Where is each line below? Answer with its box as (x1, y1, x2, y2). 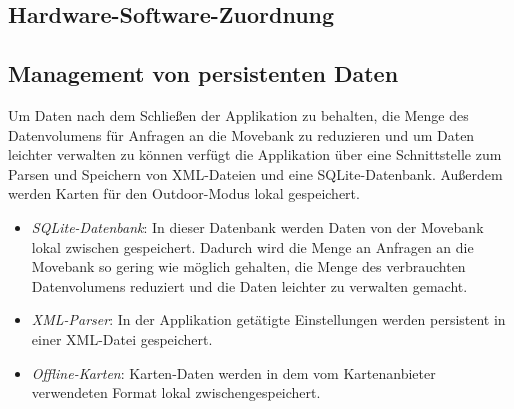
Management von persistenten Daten (8, 58, 399, 89)
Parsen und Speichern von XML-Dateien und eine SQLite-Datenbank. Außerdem (8, 163, 503, 184)
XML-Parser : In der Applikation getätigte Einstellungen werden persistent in (31, 309, 506, 330)
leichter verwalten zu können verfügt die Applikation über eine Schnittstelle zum (8, 144, 502, 165)
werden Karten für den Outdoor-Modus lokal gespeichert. (8, 183, 360, 204)
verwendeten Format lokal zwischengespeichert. (31, 382, 321, 403)
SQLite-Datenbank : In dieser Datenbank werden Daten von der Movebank (31, 216, 484, 237)
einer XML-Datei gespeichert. (31, 328, 213, 349)
